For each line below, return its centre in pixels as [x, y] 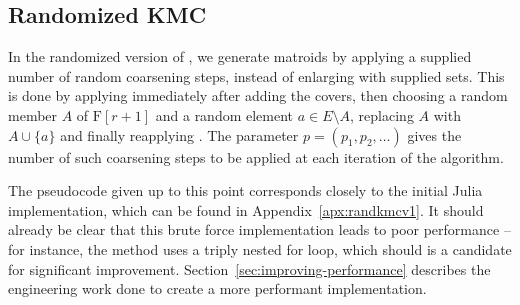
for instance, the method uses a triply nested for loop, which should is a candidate [260, 248]
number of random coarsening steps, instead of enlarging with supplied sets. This [256, 75]
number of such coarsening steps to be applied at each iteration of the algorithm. [256, 156]
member [33, 114]
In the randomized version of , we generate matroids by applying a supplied [240, 56]
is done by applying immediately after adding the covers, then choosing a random [258, 95]
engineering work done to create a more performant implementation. [217, 288]
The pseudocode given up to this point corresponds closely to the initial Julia [245, 190]
